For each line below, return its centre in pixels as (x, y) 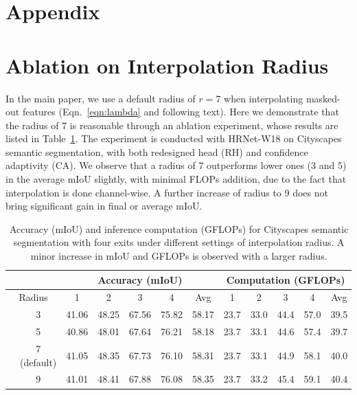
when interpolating (264, 98)
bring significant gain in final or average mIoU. (104, 206)
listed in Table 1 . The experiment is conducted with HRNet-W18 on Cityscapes (174, 138)
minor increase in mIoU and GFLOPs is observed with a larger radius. (179, 256)
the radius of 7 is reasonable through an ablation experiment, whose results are (172, 125)
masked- (323, 98)
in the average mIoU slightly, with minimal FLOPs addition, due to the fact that (176, 179)
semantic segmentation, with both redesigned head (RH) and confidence (157, 151)
